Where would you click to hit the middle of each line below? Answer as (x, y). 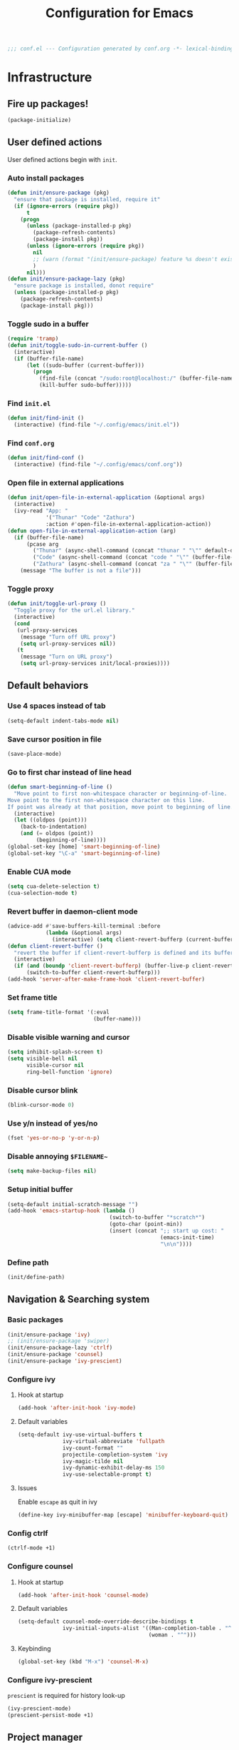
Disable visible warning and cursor (69, 1037)
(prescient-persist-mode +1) (51, 1715)
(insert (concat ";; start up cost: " (166, 1231)
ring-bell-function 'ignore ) (69, 1072)
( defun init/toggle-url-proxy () (57, 604)
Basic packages (36, 1320)
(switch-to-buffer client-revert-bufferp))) (93, 973)
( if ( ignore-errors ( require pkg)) (67, 206)
